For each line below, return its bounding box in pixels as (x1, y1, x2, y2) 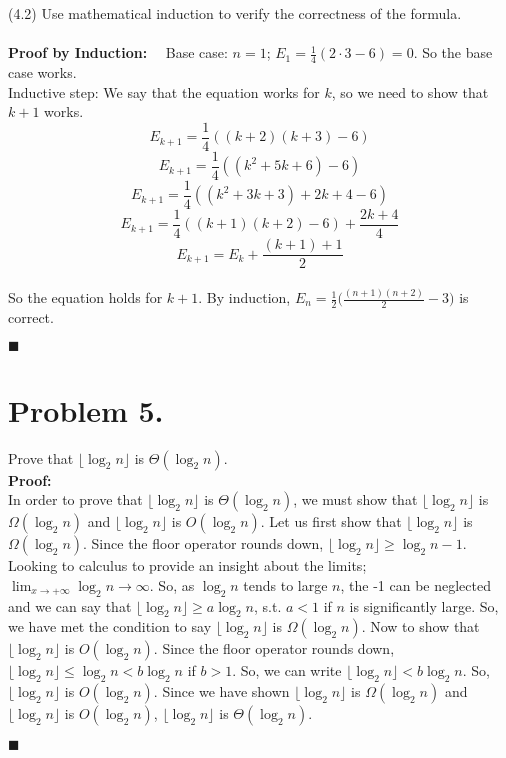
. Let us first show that (260, 511, 402, 532)
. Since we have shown (153, 681, 290, 702)
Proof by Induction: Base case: (8, 42, 228, 63)
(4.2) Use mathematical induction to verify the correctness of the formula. (8, 3, 462, 23)
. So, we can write (232, 660, 342, 681)
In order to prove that (8, 489, 143, 510)
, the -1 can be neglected (340, 574, 491, 595)
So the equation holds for (8, 287, 163, 308)
